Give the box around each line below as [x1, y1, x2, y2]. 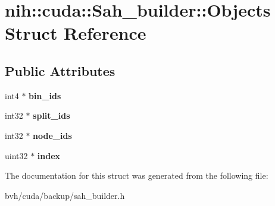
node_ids [33, 129, 72, 141]
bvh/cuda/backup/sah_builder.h [5, 189, 125, 201]
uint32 [5, 149, 28, 161]
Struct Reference [5, 21, 146, 45]
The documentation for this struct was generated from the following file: [5, 169, 268, 182]
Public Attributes [5, 61, 115, 80]
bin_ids [29, 89, 61, 102]
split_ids [33, 109, 70, 122]
